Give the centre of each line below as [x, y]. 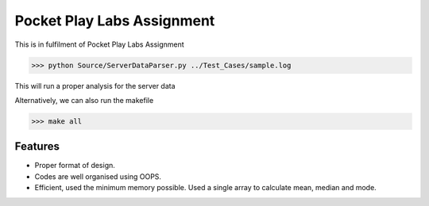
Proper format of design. [75, 166]
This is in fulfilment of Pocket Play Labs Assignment [99, 44]
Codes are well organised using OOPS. [98, 176]
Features [37, 147]
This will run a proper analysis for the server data [95, 86]
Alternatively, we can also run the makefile [84, 100]
